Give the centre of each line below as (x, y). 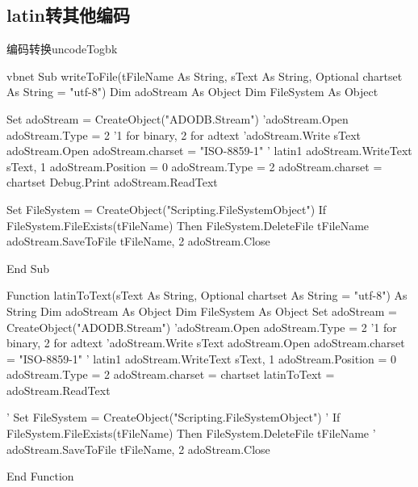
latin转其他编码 (68, 15)
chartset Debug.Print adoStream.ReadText (112, 182)
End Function (40, 476)
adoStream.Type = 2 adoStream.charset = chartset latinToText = (171, 374)
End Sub (28, 268)
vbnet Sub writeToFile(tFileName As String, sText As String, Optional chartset (205, 76)
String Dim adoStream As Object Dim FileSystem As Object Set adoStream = (202, 311)
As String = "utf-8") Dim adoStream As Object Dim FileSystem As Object (192, 92)
